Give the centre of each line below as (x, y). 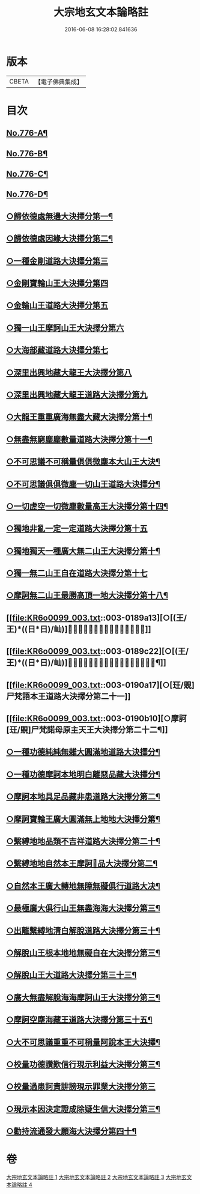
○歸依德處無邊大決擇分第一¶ (59, 216)
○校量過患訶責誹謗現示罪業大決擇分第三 (81, 1087)
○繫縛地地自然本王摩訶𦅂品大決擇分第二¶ (82, 864)
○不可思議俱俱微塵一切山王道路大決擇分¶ (83, 484)
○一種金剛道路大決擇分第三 (57, 261)
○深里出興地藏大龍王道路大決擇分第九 (77, 394)
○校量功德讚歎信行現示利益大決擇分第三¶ (83, 1064)
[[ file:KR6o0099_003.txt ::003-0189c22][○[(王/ (98, 652)
